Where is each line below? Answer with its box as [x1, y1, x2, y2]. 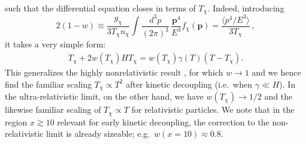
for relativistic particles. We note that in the [131, 103, 295, 116]
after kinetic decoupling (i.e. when [126, 77, 253, 90]
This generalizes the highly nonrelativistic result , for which [5, 66, 223, 79]
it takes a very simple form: [5, 38, 106, 50]
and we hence [252, 66, 301, 79]
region [5, 115, 28, 128]
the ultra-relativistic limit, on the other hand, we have [5, 90, 204, 103]
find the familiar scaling [5, 77, 92, 90]
